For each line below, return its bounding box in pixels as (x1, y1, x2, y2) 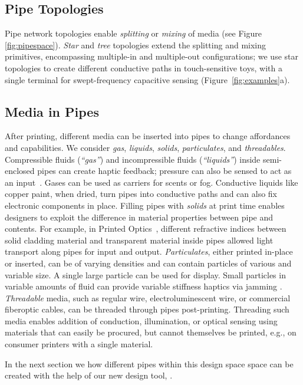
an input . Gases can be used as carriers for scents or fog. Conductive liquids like (5, 176, 298, 188)
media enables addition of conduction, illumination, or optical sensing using (5, 314, 278, 327)
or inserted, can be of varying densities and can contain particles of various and (5, 256, 292, 269)
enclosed (5, 164, 35, 177)
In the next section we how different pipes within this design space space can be (5, 357, 294, 370)
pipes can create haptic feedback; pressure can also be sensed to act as (37, 164, 292, 177)
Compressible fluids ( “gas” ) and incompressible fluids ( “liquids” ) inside (5, 153, 261, 165)
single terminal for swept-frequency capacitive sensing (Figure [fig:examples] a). (5, 73, 290, 85)
